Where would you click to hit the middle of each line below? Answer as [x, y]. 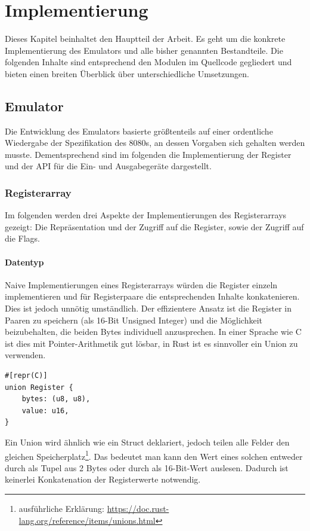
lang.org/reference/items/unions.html [87, 520]
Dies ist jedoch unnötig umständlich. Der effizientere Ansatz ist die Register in [148, 308]
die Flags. [22, 238]
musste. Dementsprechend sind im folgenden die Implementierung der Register [148, 154]
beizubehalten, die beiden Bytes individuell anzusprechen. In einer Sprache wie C [153, 332]
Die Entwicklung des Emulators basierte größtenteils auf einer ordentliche [139, 131]
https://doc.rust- [138, 509]
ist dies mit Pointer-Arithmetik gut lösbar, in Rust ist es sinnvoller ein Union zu [151, 343]
